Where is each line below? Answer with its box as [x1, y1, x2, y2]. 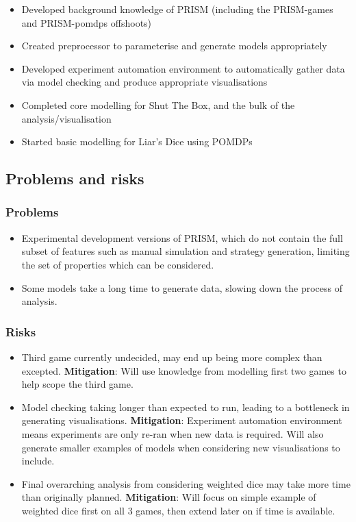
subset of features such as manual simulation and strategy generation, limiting [21, 244, 350, 258]
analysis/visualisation [21, 111, 112, 125]
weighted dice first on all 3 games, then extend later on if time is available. [21, 503, 335, 517]
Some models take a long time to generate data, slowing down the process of [21, 280, 342, 295]
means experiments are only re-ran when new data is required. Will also [21, 426, 324, 440]
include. [21, 453, 55, 468]
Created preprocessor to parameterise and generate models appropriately [21, 38, 327, 53]
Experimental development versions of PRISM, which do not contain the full [21, 230, 343, 245]
